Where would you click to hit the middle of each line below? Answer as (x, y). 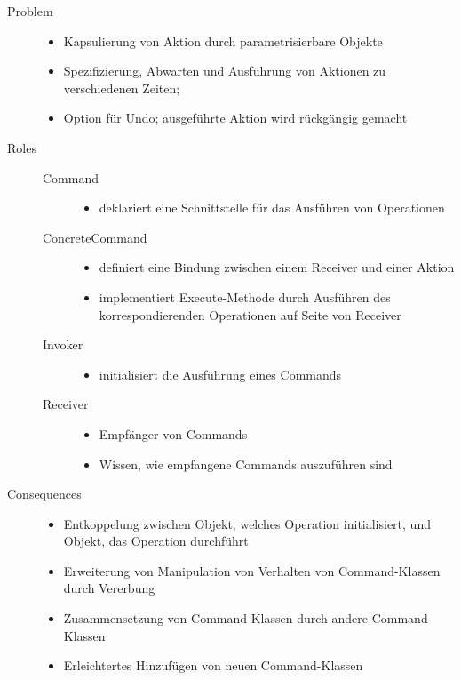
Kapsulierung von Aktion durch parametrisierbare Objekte (223, 40)
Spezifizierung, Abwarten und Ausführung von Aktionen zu (225, 71)
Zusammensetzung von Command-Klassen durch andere (215, 618)
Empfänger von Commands (173, 433)
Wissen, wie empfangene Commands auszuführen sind (246, 464)
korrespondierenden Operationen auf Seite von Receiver (250, 314)
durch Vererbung (109, 588)
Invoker (63, 344)
